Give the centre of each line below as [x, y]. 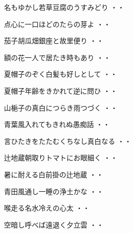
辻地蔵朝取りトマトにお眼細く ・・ [61, 158]
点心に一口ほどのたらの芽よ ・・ [57, 24]
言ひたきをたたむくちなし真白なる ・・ [68, 141]
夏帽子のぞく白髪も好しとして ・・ [61, 74]
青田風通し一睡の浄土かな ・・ [54, 191]
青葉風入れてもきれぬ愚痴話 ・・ [57, 124]
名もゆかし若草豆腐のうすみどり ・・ [64, 7]
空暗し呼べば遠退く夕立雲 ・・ [54, 224]
